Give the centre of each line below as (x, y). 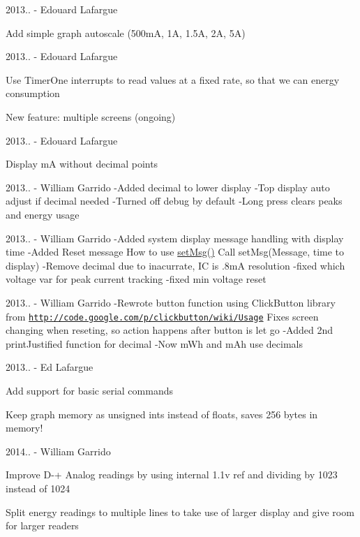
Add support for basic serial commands (89, 390)
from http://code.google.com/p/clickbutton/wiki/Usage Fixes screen (162, 316)
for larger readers (42, 525)
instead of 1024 (38, 488)
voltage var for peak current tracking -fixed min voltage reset (136, 279)
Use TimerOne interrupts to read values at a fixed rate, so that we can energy (173, 79)
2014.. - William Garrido (58, 451)
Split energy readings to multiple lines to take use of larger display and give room (180, 512)
